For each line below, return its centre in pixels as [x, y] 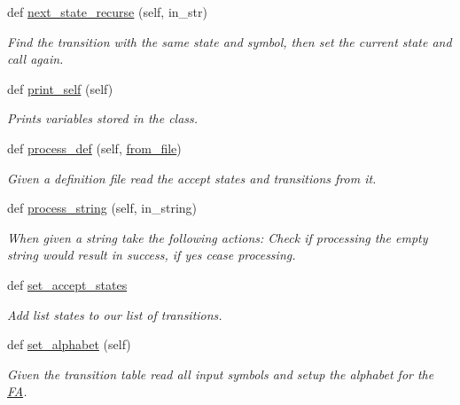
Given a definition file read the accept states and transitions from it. [192, 178]
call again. [35, 59]
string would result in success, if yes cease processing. [152, 255]
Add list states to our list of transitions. [115, 314]
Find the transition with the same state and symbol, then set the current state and [230, 41]
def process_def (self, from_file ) [94, 148]
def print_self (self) [60, 88]
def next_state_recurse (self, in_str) [107, 12]
